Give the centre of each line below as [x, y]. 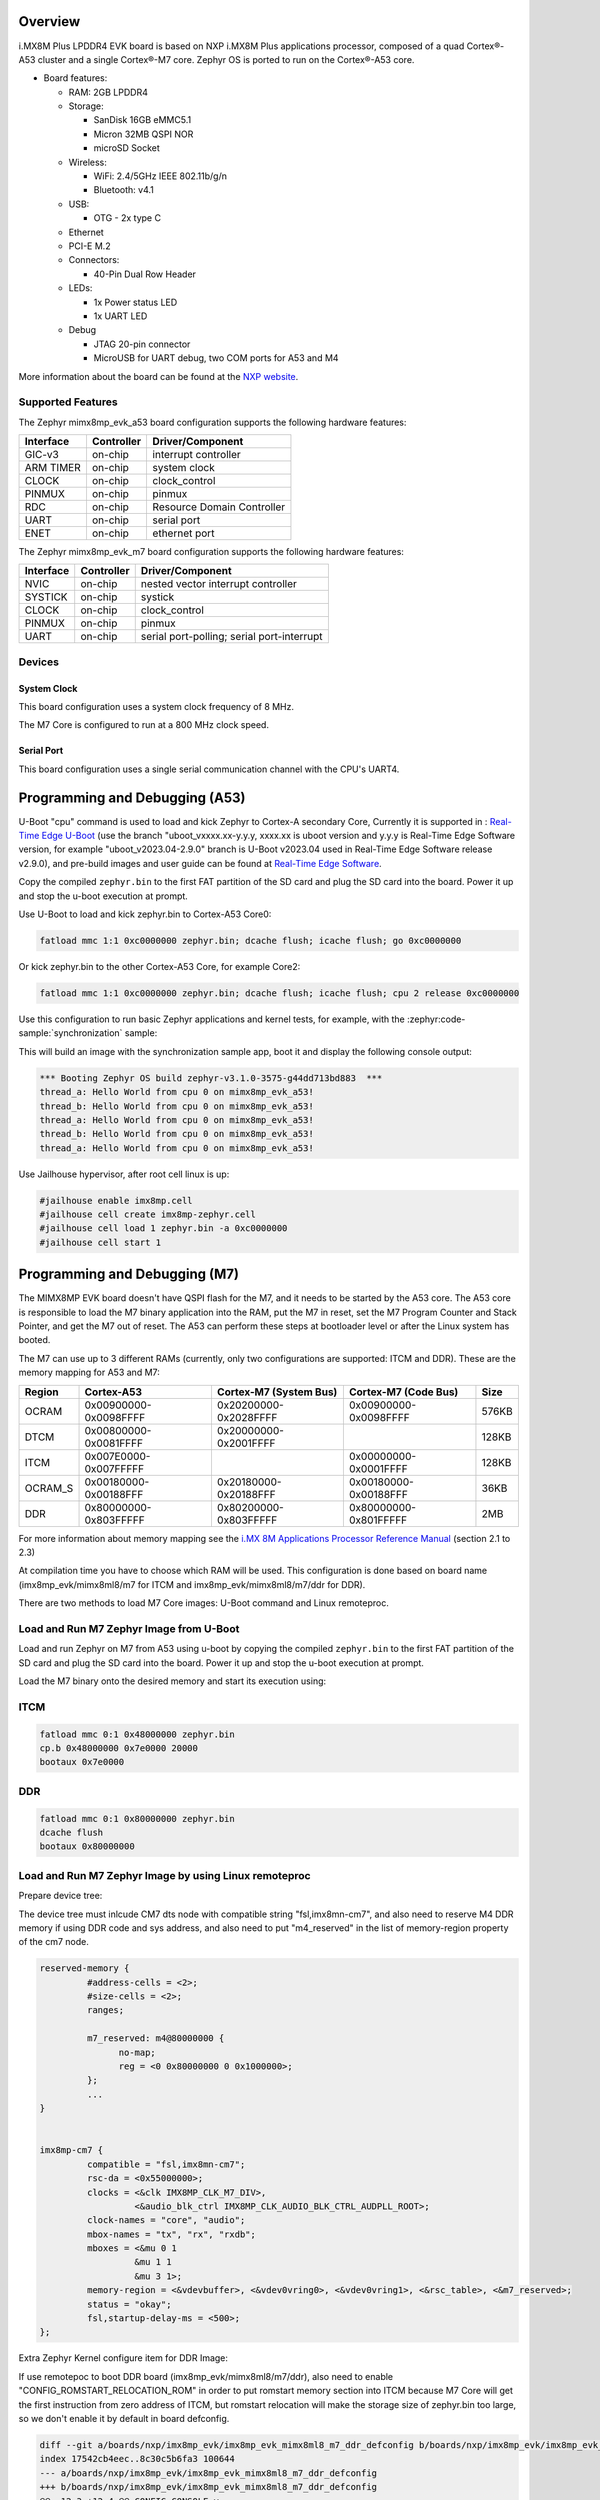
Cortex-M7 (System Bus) [277, 1392]
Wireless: [87, 162]
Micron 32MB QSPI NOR [143, 134]
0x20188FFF [246, 1494]
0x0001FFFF [378, 1468]
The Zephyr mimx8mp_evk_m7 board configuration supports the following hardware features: [211, 552]
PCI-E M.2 [89, 246]
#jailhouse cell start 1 [100, 1242]
